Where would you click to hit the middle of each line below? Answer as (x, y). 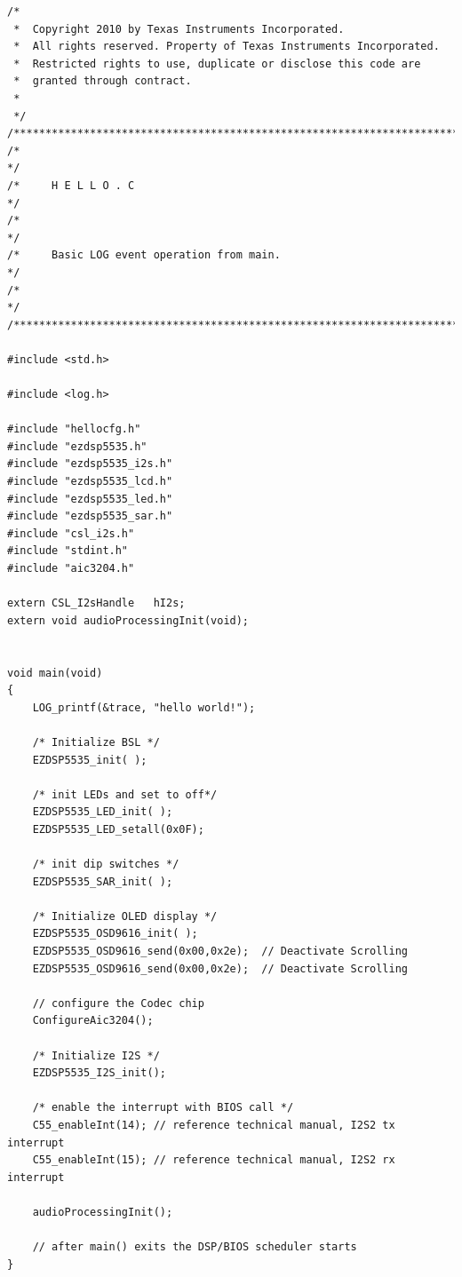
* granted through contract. (103, 81)
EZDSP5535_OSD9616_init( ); (115, 934)
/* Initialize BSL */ (96, 742)
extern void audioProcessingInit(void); (128, 620)
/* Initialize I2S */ (96, 1055)
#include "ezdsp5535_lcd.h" (90, 482)
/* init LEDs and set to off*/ (125, 794)
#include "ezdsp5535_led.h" (90, 499)
